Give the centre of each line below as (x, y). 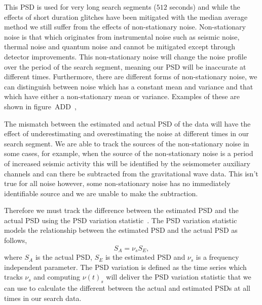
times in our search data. (43, 298)
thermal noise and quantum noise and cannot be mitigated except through (120, 47)
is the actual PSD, (64, 257)
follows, (16, 240)
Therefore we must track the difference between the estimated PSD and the (121, 210)
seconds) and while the (205, 7)
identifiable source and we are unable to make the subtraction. (101, 193)
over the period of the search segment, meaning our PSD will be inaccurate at (125, 66)
